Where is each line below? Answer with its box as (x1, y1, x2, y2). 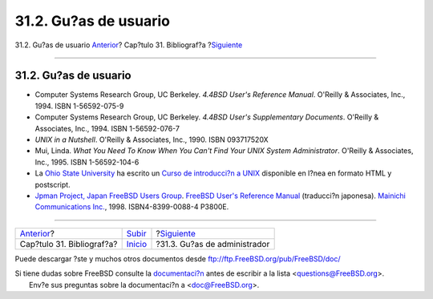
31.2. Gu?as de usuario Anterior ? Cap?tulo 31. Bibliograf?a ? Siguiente (14, 40, 243, 50)
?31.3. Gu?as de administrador (156, 238, 270, 249)
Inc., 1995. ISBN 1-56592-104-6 (34, 157, 140, 167)
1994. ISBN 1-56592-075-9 (34, 101, 124, 111)
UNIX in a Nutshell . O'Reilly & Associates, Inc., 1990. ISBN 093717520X (34, 135, 269, 144)
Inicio (126, 238, 148, 249)
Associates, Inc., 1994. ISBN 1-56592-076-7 (34, 123, 180, 133)
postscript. (34, 180, 71, 189)
